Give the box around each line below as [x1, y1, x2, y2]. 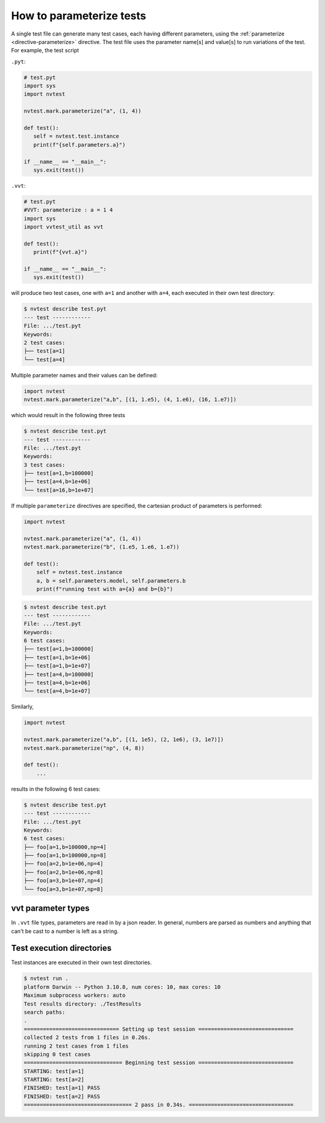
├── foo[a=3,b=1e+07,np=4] [23, 877, 104, 884]
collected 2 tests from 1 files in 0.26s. [23, 1034, 151, 1041]
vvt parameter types [11, 903, 90, 914]
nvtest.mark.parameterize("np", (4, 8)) [23, 744, 144, 752]
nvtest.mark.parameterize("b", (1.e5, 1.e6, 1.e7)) [23, 543, 180, 550]
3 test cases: [23, 461, 66, 468]
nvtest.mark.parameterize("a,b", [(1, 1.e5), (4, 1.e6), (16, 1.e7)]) [23, 396, 237, 403]
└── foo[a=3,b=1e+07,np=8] [23, 885, 104, 893]
